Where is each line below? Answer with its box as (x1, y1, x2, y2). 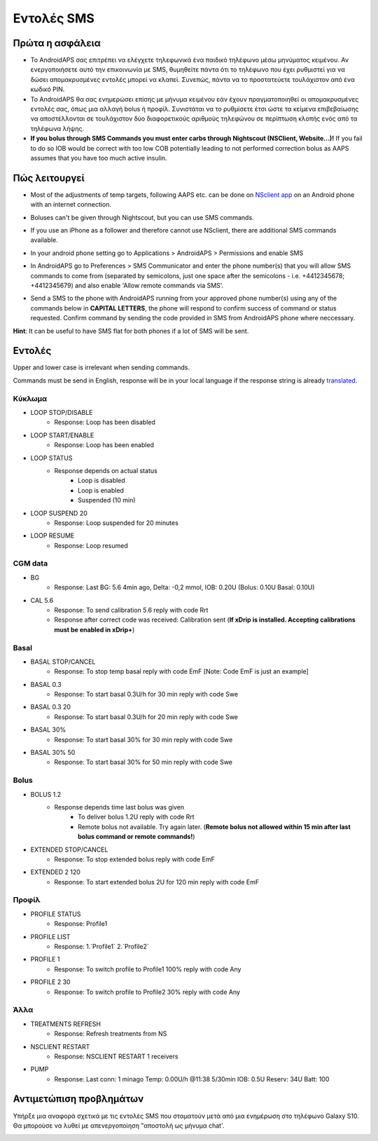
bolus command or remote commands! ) (78, 833, 195, 841)
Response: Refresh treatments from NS (54, 1030, 167, 1038)
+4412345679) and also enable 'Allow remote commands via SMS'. (30, 281, 224, 289)
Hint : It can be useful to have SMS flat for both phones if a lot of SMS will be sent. (13, 327, 249, 335)
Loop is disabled (78, 477, 125, 485)
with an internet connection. (30, 200, 112, 209)
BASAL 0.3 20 (30, 703, 71, 711)
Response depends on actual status (54, 466, 157, 474)
